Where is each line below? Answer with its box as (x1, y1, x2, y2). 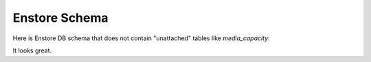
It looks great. (12, 46, 52, 55)
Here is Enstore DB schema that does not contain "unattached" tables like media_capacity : (12, 34, 271, 42)
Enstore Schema (12, 10, 109, 25)
